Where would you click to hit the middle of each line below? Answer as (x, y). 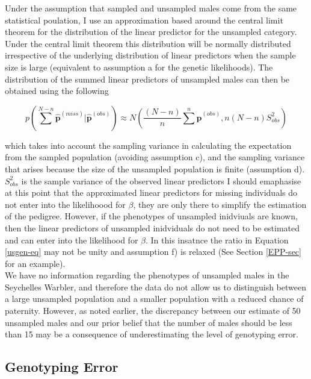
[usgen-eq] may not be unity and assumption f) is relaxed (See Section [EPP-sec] (153, 252)
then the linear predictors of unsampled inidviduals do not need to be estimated (152, 227)
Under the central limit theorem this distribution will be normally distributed (148, 43)
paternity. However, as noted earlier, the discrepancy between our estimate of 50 (153, 311)
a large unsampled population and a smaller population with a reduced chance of (154, 299)
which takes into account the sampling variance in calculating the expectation (148, 145)
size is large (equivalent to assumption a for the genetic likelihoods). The (139, 67)
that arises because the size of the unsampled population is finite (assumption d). (155, 168)
